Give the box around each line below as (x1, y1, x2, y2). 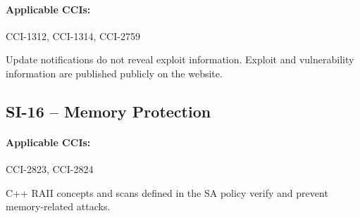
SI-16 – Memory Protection (6, 100, 211, 122)
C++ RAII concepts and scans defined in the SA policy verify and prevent (6, 185, 328, 200)
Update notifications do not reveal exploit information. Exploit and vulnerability (6, 52, 354, 67)
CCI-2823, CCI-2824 (6, 162, 94, 177)
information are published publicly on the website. (6, 65, 223, 80)
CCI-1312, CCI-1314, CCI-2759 (6, 28, 140, 43)
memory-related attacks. (6, 199, 111, 214)
